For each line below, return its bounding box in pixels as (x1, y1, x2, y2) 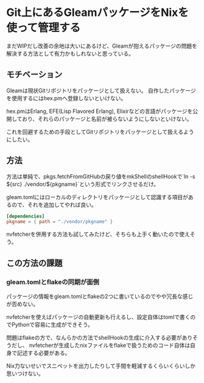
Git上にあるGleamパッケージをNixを (6, 5, 189, 20)
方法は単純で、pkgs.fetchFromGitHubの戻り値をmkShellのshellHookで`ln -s (6, 172, 195, 180)
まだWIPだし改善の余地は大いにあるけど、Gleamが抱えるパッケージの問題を (6, 42, 198, 49)
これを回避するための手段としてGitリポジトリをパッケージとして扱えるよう (6, 128, 194, 135)
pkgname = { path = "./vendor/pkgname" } (6, 219, 113, 225)
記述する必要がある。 (16, 349, 71, 356)
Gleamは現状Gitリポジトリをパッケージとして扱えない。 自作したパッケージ (6, 87, 196, 94)
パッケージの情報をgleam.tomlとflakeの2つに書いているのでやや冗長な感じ (6, 293, 194, 300)
